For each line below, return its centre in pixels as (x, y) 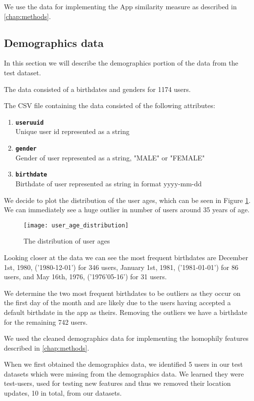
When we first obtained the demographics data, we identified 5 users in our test (124, 364)
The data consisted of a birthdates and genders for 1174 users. (97, 89)
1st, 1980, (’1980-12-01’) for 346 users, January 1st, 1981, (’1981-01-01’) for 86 (121, 267)
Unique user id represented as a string (72, 131)
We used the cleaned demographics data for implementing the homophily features (126, 338)
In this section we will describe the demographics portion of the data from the (121, 63)
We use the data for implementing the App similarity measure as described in (120, 6)
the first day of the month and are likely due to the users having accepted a (117, 302)
